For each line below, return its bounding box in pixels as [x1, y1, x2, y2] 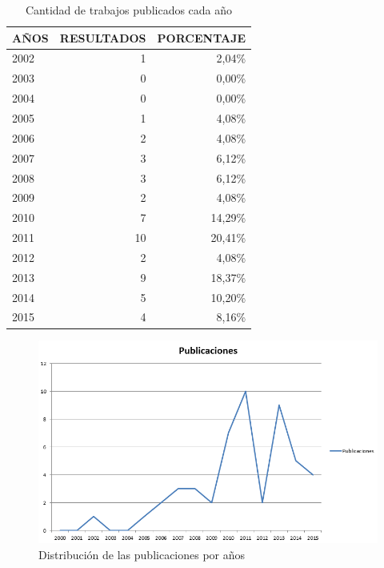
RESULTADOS [59, 29, 146, 46]
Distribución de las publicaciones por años [38, 546, 246, 562]
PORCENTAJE [157, 29, 246, 46]
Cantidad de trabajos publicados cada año [26, 2, 233, 18]
